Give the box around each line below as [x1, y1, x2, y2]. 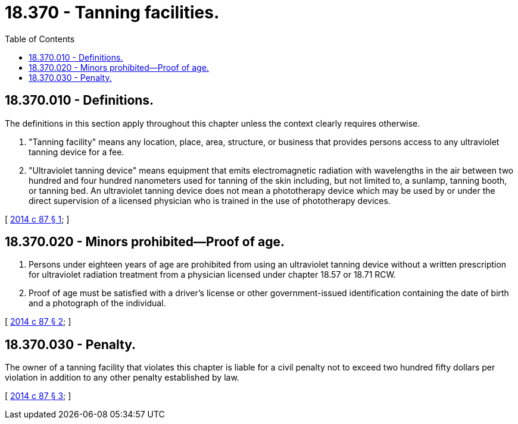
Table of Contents [5, 33, 75, 44]
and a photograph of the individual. [29, 298, 166, 309]
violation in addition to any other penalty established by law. [5, 372, 239, 383]
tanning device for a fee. [29, 146, 124, 157]
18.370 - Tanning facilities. [5, 2, 220, 23]
